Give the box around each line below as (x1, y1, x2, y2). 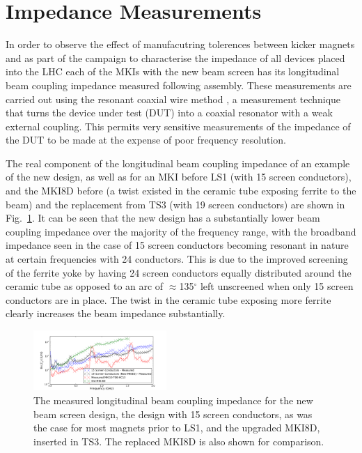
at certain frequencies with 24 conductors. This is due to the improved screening (6, 252, 348, 266)
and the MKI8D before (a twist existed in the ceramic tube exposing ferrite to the (6, 183, 356, 198)
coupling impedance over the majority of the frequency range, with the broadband (6, 224, 356, 238)
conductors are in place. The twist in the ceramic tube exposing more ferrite (6, 292, 331, 307)
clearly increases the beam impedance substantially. (6, 306, 226, 321)
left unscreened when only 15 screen (200, 279, 354, 293)
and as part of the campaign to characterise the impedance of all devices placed (6, 50, 345, 65)
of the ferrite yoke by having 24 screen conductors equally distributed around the (6, 265, 352, 279)
